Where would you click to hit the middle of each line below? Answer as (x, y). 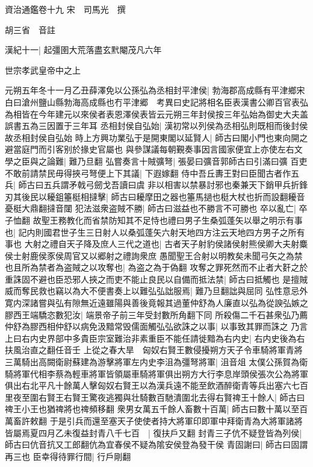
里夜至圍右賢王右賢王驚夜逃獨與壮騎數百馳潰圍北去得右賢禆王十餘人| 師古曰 (155, 397)
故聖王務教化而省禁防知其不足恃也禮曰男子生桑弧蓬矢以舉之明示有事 (168, 220)
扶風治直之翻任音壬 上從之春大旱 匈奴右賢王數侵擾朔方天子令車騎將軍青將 (154, 350)
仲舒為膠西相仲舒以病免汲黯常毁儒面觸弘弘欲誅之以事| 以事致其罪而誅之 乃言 (156, 326)
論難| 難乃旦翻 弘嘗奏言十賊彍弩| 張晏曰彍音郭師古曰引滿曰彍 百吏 (177, 161)
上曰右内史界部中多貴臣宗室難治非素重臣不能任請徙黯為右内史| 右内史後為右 (155, 338)
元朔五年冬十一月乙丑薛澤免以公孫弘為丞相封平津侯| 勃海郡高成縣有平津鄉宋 (155, 90)
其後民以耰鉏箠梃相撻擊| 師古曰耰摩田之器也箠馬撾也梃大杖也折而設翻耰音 (159, 196)
